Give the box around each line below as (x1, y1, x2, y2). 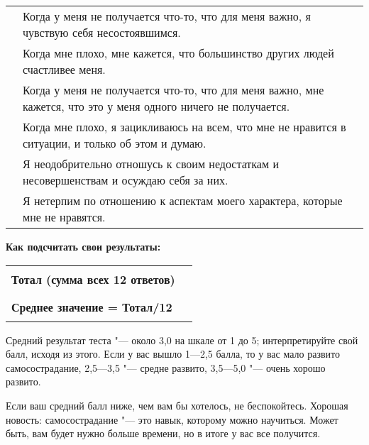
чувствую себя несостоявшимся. (23, 24, 181, 40)
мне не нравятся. (23, 209, 106, 225)
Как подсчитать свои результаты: (6, 239, 161, 253)
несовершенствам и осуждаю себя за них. (23, 172, 228, 188)
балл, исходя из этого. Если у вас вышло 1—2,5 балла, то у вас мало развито (6, 346, 340, 361)
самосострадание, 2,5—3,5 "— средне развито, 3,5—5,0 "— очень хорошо (6, 360, 326, 375)
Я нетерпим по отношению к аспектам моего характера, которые (23, 192, 343, 209)
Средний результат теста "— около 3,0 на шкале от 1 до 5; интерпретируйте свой (6, 332, 358, 347)
